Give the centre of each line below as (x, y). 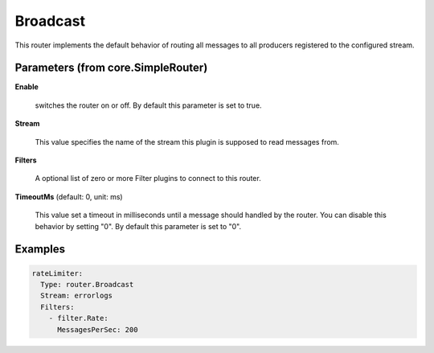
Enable (27, 87)
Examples (40, 249)
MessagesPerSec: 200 (98, 329)
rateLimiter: (57, 273)
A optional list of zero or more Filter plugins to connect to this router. (148, 179)
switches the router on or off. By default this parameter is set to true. (148, 105)
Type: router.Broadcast (87, 284)
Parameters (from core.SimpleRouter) (111, 68)
